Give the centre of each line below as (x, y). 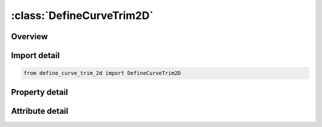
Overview (30, 36)
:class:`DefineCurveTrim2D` (82, 15)
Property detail (40, 92)
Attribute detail (40, 111)
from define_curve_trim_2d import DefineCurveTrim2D (102, 73)
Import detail (35, 55)
